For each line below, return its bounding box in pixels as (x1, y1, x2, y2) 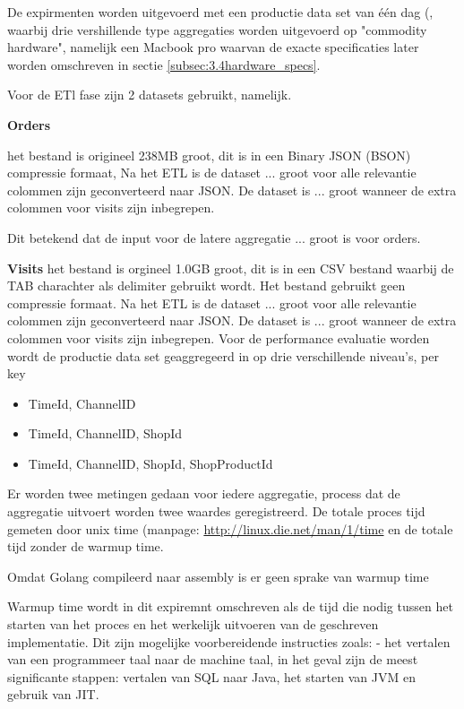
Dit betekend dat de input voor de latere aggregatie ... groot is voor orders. (7, 228, 421, 246)
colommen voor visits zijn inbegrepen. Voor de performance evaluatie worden (7, 328, 430, 347)
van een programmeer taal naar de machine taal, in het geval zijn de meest (7, 650, 418, 669)
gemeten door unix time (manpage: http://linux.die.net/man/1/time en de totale (7, 519, 453, 538)
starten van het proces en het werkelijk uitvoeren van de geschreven (7, 615, 379, 634)
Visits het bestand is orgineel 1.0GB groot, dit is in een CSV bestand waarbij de (7, 258, 454, 277)
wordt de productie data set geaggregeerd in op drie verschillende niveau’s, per (7, 346, 439, 365)
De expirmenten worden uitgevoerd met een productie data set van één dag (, (7, 3, 434, 21)
